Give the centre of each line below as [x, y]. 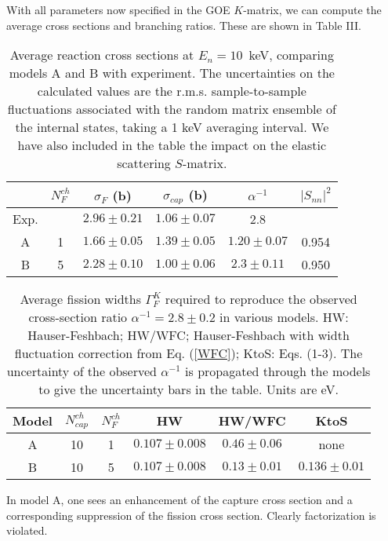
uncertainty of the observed [82, 371]
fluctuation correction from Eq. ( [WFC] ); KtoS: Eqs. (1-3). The [189, 353]
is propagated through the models [278, 371]
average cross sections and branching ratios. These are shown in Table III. [184, 25]
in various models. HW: [284, 317]
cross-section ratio [78, 317]
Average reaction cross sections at [102, 55]
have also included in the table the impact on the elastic [172, 145]
